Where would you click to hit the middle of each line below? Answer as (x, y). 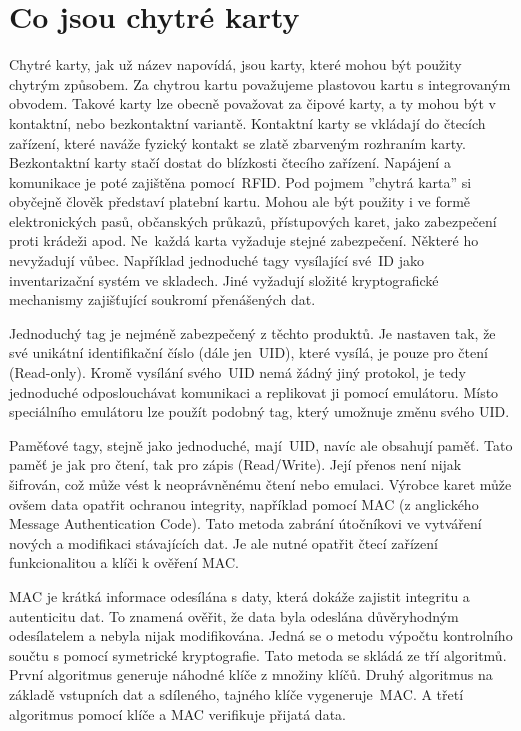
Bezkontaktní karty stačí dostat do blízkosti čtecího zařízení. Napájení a (230, 162)
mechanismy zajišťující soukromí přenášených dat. (162, 299)
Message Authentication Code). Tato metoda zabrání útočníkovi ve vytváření (245, 523)
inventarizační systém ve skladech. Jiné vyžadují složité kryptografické (224, 279)
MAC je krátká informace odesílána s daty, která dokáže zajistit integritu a (239, 595)
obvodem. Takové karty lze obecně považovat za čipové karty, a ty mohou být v (252, 103)
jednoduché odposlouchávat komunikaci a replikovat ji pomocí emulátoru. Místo (254, 391)
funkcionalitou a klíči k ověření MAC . (124, 562)
